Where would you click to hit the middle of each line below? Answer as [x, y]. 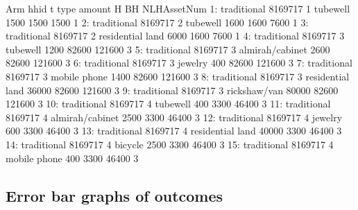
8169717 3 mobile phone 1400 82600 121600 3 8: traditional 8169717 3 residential [178, 76]
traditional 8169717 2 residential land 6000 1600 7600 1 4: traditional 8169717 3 [175, 36]
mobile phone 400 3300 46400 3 [72, 158]
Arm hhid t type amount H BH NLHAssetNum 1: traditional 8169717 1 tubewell [178, 8]
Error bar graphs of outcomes [114, 195]
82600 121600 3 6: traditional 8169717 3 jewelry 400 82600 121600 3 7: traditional [179, 63]
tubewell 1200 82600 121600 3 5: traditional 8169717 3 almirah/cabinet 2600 [168, 49]
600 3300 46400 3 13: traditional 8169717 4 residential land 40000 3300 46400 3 [174, 131]
